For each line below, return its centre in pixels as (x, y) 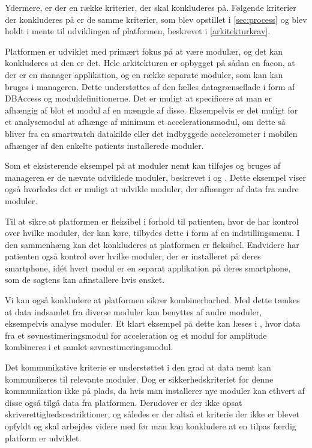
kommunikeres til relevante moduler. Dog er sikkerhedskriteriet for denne (139, 379)
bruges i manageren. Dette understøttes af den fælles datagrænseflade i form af (150, 86)
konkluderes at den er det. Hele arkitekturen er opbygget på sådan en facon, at (150, 63)
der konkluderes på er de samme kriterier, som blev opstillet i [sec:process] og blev (156, 19)
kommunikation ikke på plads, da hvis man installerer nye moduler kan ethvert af (155, 391)
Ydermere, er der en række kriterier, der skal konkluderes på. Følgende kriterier (151, 7)
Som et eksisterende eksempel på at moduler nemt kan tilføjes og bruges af (143, 165)
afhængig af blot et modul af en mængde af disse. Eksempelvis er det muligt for (151, 110)
